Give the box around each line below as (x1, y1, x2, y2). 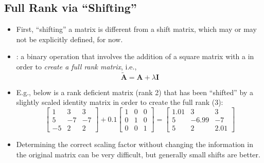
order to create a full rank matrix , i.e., (16, 61, 137, 71)
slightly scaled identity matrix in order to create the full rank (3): (16, 97, 223, 107)
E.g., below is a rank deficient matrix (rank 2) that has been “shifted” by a (16, 86, 254, 97)
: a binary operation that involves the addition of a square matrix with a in (16, 51, 254, 62)
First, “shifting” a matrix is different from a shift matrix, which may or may (16, 24, 257, 34)
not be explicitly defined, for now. (16, 33, 123, 44)
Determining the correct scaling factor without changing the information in (16, 139, 253, 150)
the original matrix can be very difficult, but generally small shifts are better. (16, 149, 260, 159)
